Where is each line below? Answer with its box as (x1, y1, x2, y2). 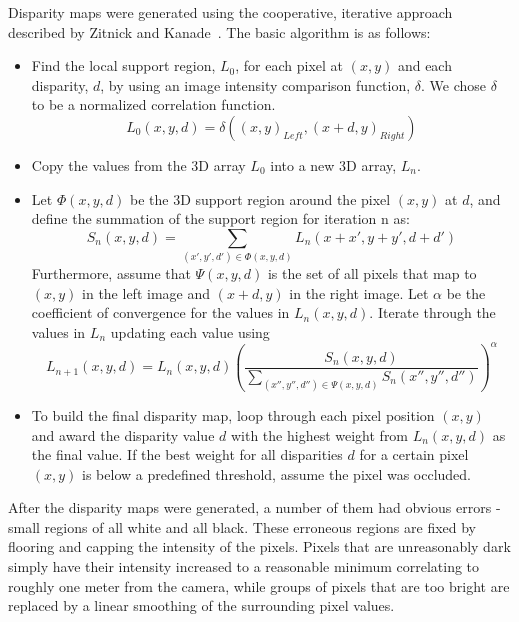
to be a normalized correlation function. (31, 94, 276, 115)
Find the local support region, (31, 55, 216, 76)
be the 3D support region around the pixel (129, 188, 391, 209)
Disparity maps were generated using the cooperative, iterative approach (8, 2, 453, 22)
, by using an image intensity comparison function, (100, 74, 411, 95)
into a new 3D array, (270, 154, 397, 175)
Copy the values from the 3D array (31, 154, 246, 175)
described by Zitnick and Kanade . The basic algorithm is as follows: (8, 21, 431, 42)
